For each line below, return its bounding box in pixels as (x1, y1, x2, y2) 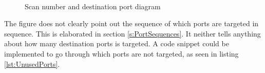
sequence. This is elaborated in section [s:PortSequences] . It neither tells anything (4, 28, 261, 39)
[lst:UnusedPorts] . (4, 58, 60, 69)
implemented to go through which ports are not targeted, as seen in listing (4, 48, 239, 59)
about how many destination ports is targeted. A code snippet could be (4, 38, 229, 49)
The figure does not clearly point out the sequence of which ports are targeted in (4, 18, 259, 29)
